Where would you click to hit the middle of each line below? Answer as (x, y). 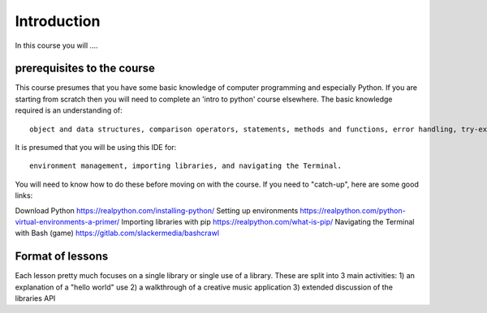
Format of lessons (62, 257)
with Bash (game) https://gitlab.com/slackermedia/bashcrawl (117, 233)
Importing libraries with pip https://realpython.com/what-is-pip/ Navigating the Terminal (268, 221)
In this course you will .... (56, 45)
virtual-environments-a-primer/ (67, 221)
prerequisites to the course (85, 69)
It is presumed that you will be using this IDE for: (96, 148)
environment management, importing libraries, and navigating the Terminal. (186, 166)
